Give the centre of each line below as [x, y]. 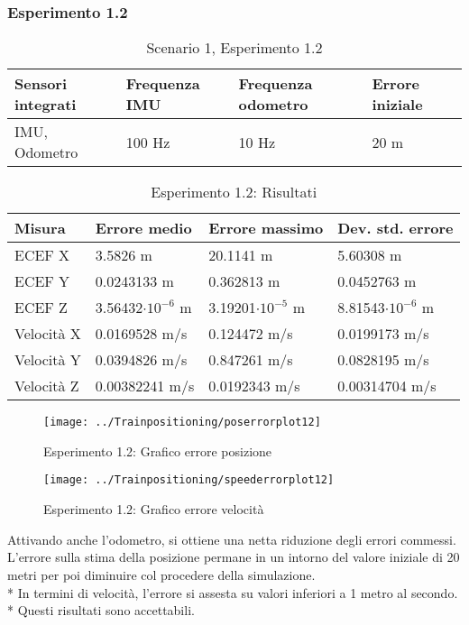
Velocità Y [48, 360]
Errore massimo [266, 228]
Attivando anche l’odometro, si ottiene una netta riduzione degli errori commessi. [232, 539]
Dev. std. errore [395, 228]
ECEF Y [42, 281]
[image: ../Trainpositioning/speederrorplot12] [189, 480]
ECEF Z [41, 308]
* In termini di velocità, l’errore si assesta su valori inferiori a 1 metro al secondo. [233, 592]
